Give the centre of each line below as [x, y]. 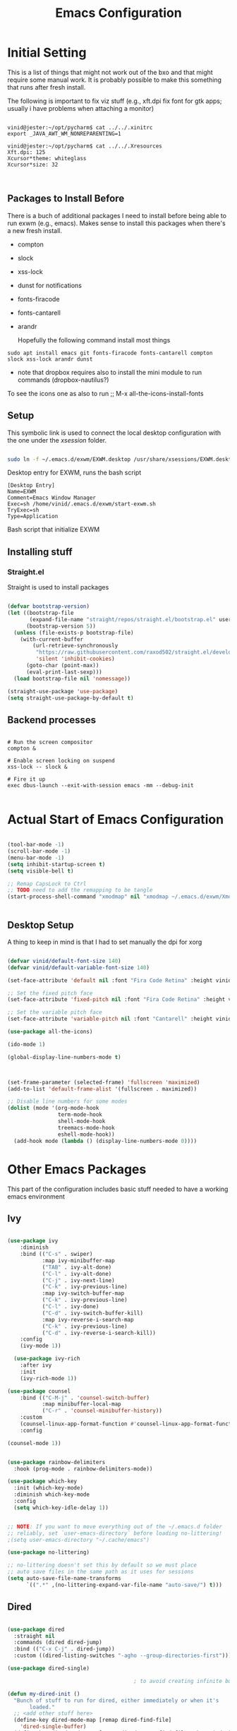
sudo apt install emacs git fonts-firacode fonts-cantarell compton [110, 353]
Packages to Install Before [66, 199]
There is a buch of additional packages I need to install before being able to [117, 215]
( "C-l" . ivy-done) [71, 1307]
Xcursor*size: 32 [33, 164]
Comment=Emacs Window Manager [52, 498]
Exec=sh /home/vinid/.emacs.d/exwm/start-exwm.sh [82, 504]
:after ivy [36, 1365]
